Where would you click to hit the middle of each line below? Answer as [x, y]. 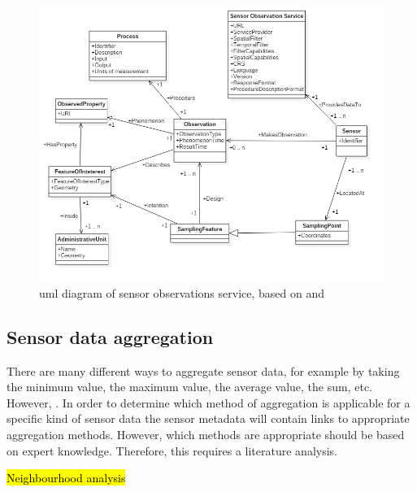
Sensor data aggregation [110, 336]
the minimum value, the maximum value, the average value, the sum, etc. [190, 387]
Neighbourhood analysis [66, 478]
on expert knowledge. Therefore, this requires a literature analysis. [172, 450]
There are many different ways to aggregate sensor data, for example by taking [203, 370]
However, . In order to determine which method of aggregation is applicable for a [208, 402]
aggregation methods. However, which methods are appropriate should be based [206, 434]
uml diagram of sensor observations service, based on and [182, 292]
